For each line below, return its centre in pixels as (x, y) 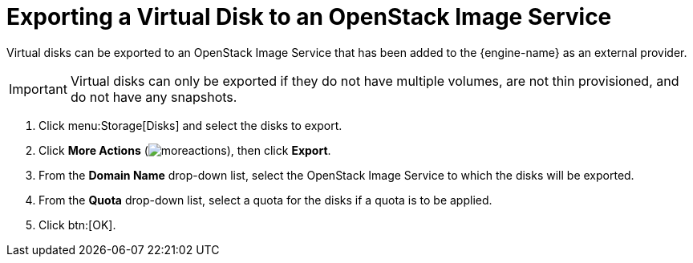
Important (38, 89)
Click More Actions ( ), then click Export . (185, 150)
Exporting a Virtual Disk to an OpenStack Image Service (309, 17)
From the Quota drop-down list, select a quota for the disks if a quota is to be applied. (265, 200)
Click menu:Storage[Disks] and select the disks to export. (190, 125)
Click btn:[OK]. (77, 225)
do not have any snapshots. (154, 97)
